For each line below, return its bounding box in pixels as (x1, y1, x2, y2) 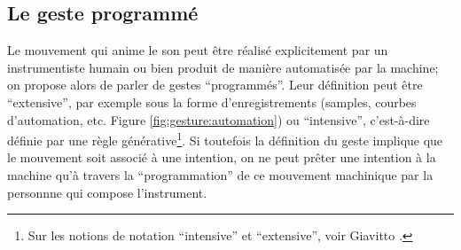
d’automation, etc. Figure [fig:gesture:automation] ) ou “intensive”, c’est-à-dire (7, 110, 430, 129)
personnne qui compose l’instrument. (7, 183, 207, 201)
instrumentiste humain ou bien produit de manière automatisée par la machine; (7, 58, 439, 76)
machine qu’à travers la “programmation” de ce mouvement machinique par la (7, 166, 434, 184)
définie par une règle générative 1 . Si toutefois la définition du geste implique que (7, 129, 443, 149)
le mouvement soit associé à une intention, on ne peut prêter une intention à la (7, 148, 436, 167)
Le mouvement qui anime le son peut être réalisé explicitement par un (7, 41, 388, 59)
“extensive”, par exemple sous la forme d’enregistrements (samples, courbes (7, 92, 417, 111)
